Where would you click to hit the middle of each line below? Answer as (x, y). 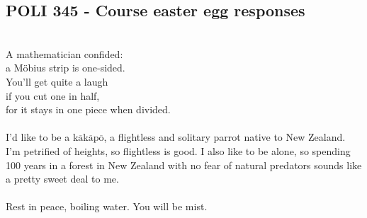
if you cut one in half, (53, 95)
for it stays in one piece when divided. (88, 109)
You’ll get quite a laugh (57, 81)
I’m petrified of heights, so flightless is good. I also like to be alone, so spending (178, 150)
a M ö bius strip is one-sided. (66, 68)
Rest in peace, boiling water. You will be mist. (107, 206)
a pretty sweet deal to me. (62, 179)
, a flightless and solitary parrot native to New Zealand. (225, 137)
